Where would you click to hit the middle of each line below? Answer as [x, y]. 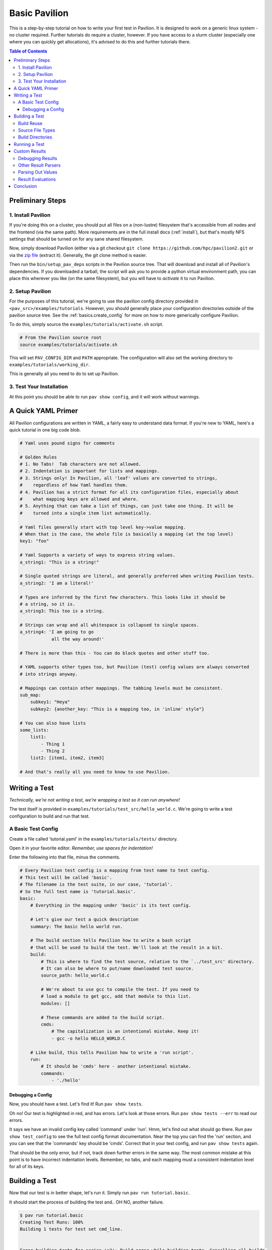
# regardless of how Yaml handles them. [74, 485]
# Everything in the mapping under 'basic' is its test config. [111, 905]
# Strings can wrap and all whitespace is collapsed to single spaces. [109, 625]
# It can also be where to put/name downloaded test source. [117, 968]
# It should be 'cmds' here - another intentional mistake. [116, 1066]
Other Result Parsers [39, 165]
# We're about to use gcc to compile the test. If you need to [120, 989]
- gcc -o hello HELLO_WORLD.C [88, 1038]
